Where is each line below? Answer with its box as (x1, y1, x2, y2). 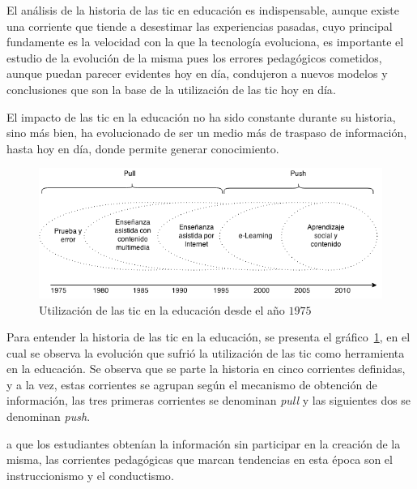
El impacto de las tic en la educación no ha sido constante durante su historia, (6, 108, 396, 125)
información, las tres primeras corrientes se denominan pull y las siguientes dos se (6, 392, 411, 409)
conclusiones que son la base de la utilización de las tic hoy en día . (6, 80, 336, 97)
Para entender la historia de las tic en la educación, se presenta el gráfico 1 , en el (6, 328, 411, 345)
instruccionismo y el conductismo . (6, 466, 174, 483)
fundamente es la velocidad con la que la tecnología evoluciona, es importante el (6, 33, 404, 50)
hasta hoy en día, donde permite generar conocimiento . (6, 139, 279, 157)
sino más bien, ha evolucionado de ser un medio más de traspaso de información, (6, 124, 407, 141)
